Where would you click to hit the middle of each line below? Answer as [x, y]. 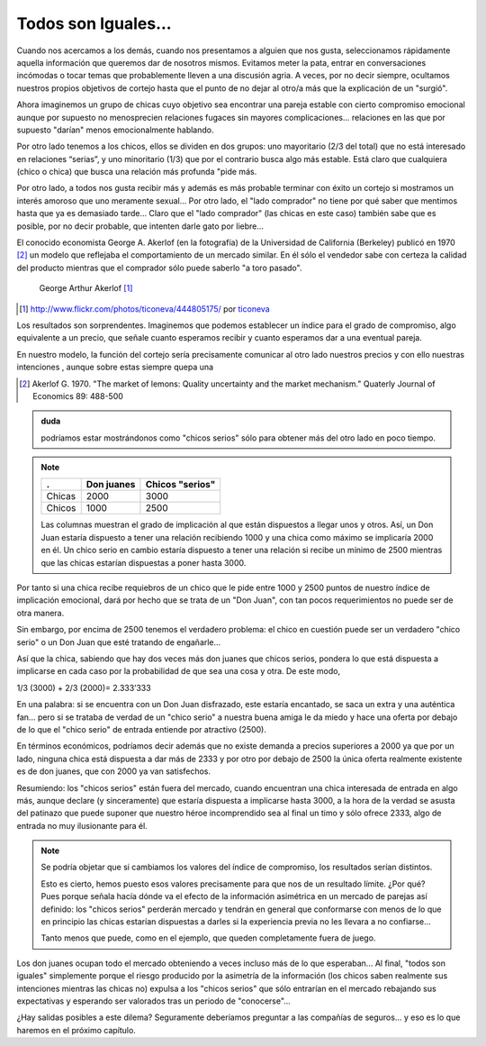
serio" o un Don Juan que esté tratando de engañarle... [119, 642]
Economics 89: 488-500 [78, 396]
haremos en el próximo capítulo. [76, 1030]
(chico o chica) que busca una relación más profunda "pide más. [137, 172]
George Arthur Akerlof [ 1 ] [86, 288]
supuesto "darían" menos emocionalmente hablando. [116, 130]
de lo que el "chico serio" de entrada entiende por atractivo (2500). [142, 729]
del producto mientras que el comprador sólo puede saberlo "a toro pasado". [159, 268]
